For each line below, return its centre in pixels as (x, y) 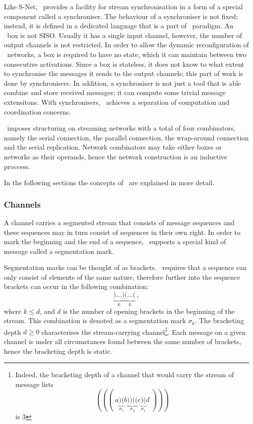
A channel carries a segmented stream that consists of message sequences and (119, 222)
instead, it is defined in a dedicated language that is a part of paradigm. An (119, 26)
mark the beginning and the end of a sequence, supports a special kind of (115, 241)
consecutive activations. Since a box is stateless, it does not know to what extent (124, 64)
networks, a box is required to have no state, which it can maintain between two (127, 54)
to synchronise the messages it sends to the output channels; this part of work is (124, 73)
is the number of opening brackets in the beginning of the (149, 311)
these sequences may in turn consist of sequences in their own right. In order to (122, 232)
